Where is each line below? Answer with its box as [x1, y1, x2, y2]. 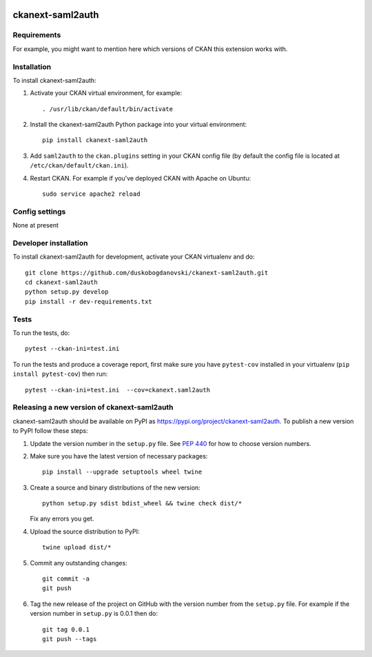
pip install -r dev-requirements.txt [25, 297, 153, 305]
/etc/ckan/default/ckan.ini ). [30, 161, 129, 170]
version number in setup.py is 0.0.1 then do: [30, 609, 158, 618]
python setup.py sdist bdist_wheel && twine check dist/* [42, 500, 242, 507]
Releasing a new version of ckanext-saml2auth [12, 403, 174, 412]
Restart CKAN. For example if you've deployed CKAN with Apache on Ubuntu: [30, 174, 251, 182]
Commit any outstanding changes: [30, 558, 127, 567]
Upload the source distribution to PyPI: [30, 527, 140, 536]
